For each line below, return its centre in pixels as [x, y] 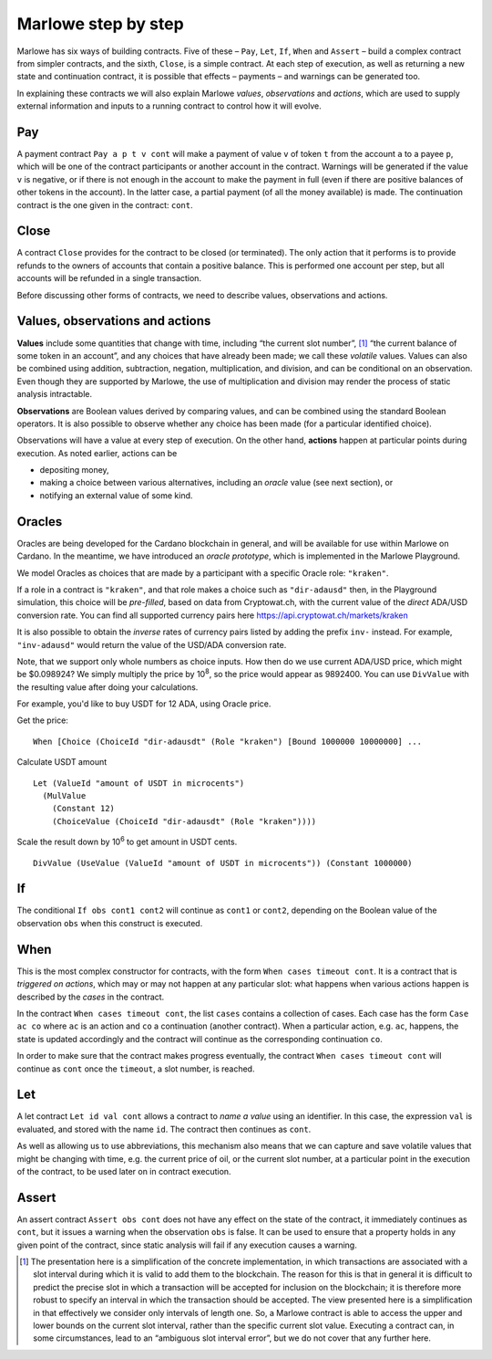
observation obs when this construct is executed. [110, 923]
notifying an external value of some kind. [116, 495]
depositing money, [74, 470]
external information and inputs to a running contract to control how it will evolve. [169, 106]
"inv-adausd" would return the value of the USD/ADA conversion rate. [152, 644]
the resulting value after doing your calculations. [108, 687]
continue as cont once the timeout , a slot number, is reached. [136, 1069]
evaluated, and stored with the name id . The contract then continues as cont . [164, 1129]
